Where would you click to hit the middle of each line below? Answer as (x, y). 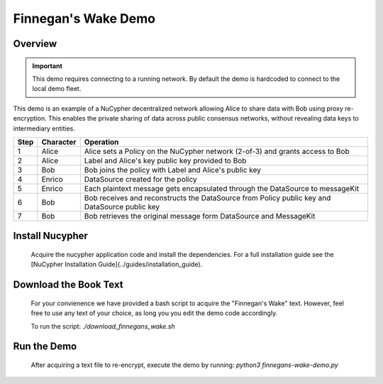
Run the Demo (45, 347)
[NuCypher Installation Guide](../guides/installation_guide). (117, 264)
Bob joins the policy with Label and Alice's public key (173, 170)
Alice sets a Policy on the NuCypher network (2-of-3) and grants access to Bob (217, 151)
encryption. (30, 119)
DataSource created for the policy (141, 179)
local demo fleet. (57, 89)
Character (59, 142)
